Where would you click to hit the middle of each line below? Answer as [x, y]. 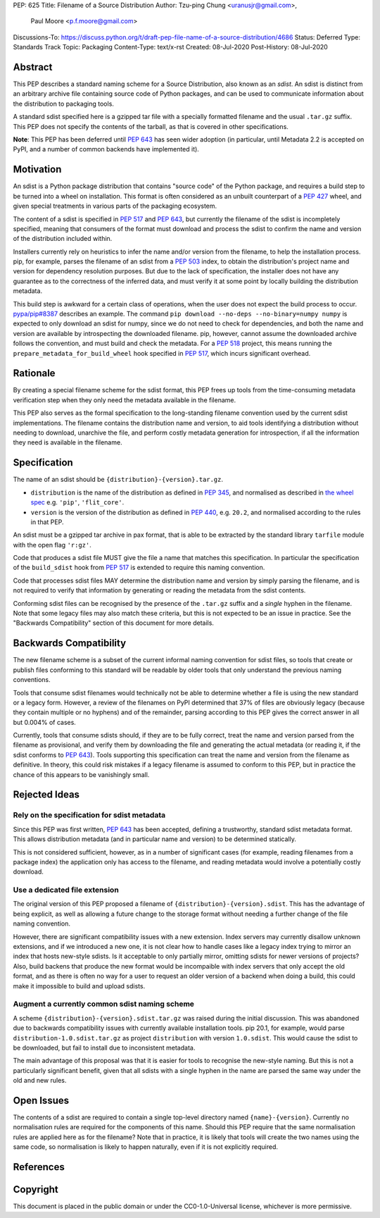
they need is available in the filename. [68, 442]
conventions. [32, 680]
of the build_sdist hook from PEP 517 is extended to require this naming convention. [139, 568]
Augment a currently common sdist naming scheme [104, 1004]
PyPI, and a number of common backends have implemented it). [106, 149]
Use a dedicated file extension [66, 890]
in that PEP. [47, 522]
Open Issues [41, 1100]
